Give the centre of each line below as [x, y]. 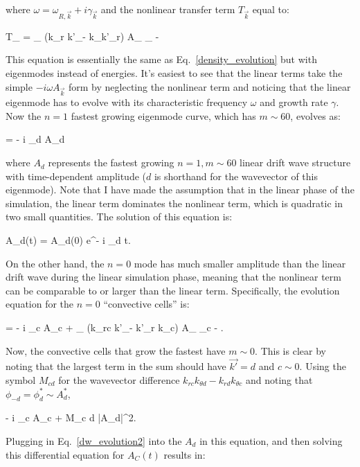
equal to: [271, 9]
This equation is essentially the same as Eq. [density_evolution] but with [161, 59]
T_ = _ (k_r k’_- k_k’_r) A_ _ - [82, 36]
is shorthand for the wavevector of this [236, 176]
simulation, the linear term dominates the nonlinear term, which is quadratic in [174, 203]
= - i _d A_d [35, 139]
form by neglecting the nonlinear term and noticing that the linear [210, 86]
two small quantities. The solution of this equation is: [119, 217]
